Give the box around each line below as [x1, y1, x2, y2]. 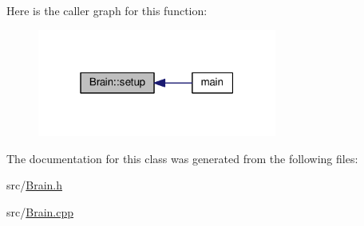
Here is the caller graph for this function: [6, 2, 208, 18]
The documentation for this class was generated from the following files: [6, 150, 358, 166]
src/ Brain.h [6, 177, 62, 193]
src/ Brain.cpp [6, 204, 73, 220]
